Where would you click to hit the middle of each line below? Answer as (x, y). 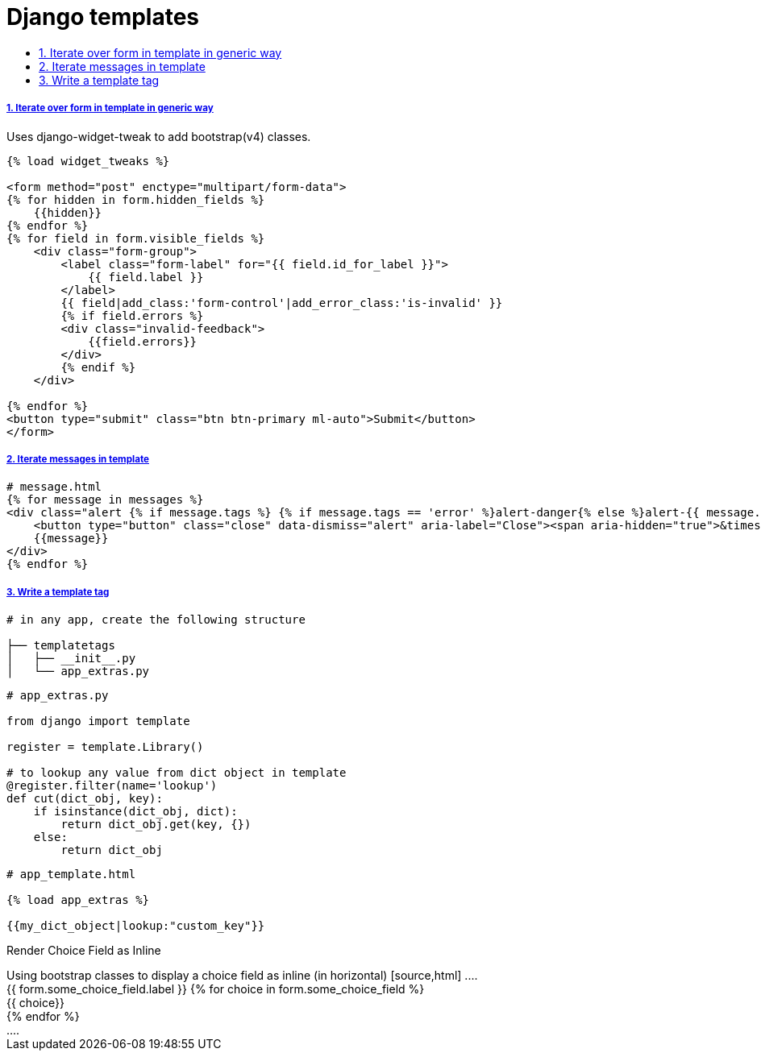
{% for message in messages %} (105, 500)
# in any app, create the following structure (156, 620)
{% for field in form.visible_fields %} (136, 238)
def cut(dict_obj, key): (85, 799)
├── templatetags (61, 646)
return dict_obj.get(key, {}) (156, 825)
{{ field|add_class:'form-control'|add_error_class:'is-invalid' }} (282, 303)
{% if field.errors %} (132, 315)
